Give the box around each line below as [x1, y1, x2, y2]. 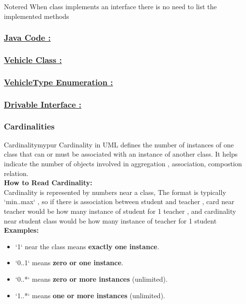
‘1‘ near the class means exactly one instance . [15, 241, 159, 251]
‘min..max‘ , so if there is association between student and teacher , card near [4, 196, 234, 207]
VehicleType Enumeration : [4, 76, 113, 88]
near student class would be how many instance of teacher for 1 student [4, 215, 217, 225]
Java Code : [4, 32, 51, 44]
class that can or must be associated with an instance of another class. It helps [4, 149, 238, 159]
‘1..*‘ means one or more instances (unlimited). [15, 290, 165, 300]
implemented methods [4, 11, 69, 21]
